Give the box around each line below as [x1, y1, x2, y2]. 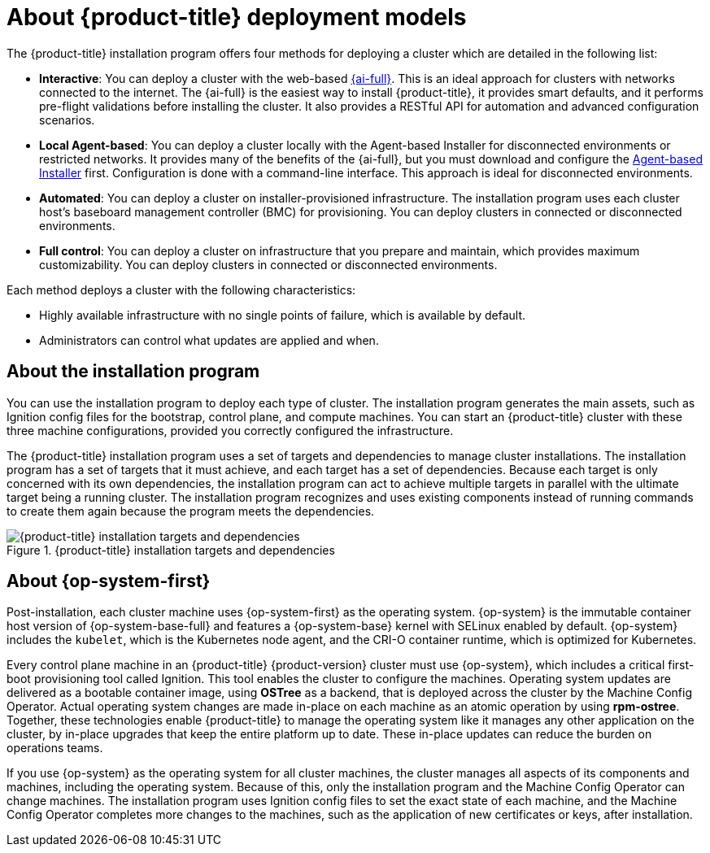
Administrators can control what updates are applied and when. [39, 333, 379, 347]
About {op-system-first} [7, 571, 211, 592]
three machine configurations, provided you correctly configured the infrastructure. [7, 423, 454, 437]
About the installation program [7, 361, 260, 382]
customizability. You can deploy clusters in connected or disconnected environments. [39, 257, 498, 272]
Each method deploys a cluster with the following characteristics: [7, 282, 356, 297]
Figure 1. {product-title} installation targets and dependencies [7, 542, 335, 557]
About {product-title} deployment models [7, 3, 467, 31]
